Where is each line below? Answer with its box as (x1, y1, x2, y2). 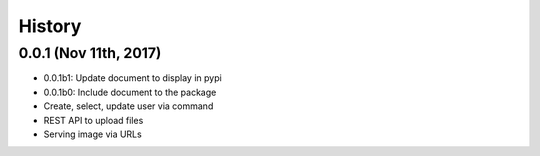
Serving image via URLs (43, 128, 142, 140)
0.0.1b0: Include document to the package (43, 86, 217, 98)
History (18, 15, 82, 37)
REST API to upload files (43, 114, 144, 126)
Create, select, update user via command (43, 100, 214, 112)
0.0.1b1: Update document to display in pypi (43, 72, 222, 84)
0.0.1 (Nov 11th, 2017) (18, 44, 162, 62)
